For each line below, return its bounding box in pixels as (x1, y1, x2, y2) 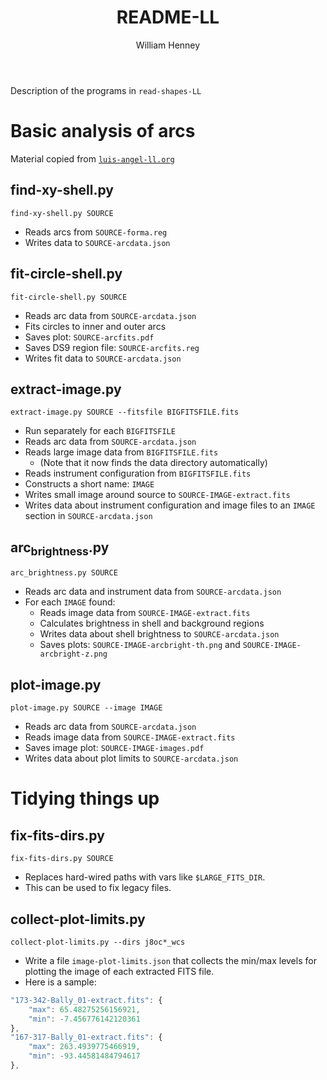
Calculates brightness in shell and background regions (39, 617, 265, 630)
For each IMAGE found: (24, 596, 116, 608)
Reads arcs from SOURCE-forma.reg (24, 226, 168, 238)
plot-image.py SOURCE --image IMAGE (10, 703, 163, 713)
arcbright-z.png (39, 649, 108, 660)
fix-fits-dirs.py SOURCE (10, 854, 114, 864)
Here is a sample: (24, 976, 97, 988)
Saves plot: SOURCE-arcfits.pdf (24, 331, 155, 343)
